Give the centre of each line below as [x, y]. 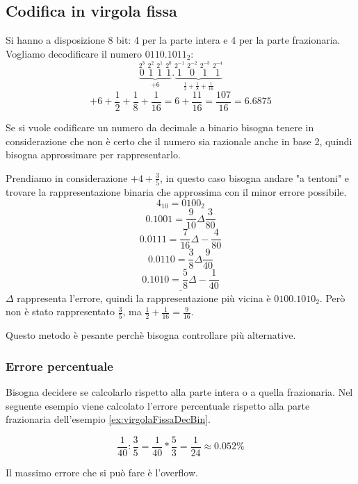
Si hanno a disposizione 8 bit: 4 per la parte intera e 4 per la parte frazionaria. [173, 40]
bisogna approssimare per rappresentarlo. [93, 155]
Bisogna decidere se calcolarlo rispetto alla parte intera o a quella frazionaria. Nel [179, 392]
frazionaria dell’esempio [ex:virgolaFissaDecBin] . [108, 419]
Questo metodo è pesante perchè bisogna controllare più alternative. [151, 335]
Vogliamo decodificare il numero [74, 53]
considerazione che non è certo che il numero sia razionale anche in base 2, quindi [179, 141]
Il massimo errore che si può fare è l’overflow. [102, 473]
